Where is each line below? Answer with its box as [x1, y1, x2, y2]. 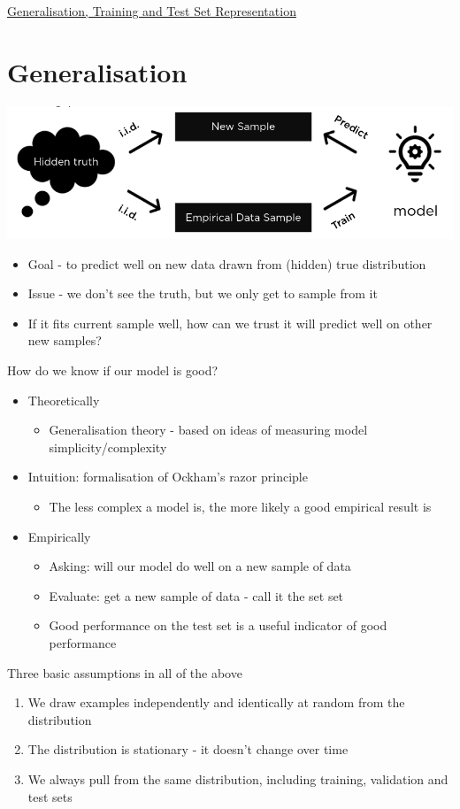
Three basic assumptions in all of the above [7, 663, 242, 682]
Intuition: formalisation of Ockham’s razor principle [27, 467, 308, 486]
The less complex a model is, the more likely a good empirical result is [49, 497, 432, 516]
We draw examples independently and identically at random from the [27, 693, 405, 712]
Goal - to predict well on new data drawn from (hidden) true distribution [27, 254, 426, 273]
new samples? [27, 331, 102, 350]
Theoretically [27, 390, 100, 409]
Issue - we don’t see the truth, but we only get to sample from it [27, 284, 378, 303]
